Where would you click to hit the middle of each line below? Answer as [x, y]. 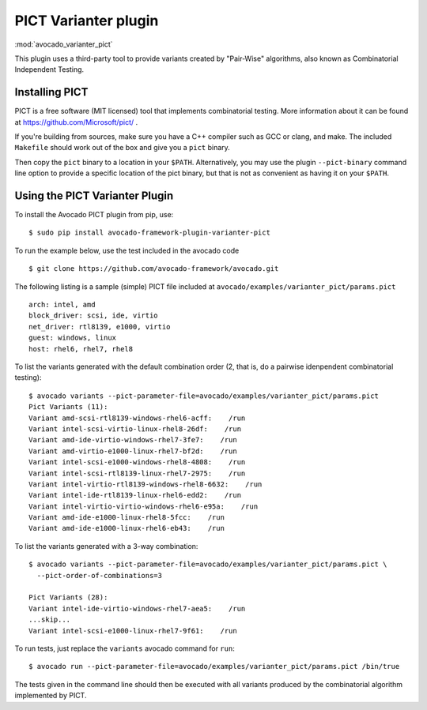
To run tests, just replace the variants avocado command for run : [125, 648]
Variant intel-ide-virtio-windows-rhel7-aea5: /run [137, 609]
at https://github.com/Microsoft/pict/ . [76, 122]
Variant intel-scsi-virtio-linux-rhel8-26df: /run [135, 429]
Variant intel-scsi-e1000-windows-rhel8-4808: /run [137, 462]
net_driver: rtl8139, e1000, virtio [100, 327]
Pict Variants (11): [68, 407]
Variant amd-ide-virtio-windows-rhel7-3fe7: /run [133, 440]
